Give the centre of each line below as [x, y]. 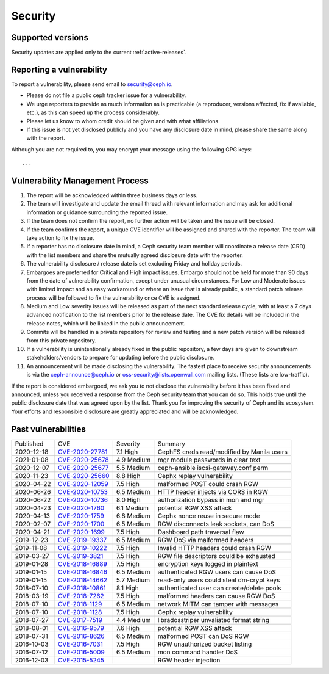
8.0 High [128, 499]
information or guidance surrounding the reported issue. [97, 212]
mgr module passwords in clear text [209, 460]
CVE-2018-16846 [83, 572]
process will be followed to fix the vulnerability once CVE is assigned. [114, 298]
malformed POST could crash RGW [208, 484]
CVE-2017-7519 [80, 620]
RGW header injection [189, 660]
